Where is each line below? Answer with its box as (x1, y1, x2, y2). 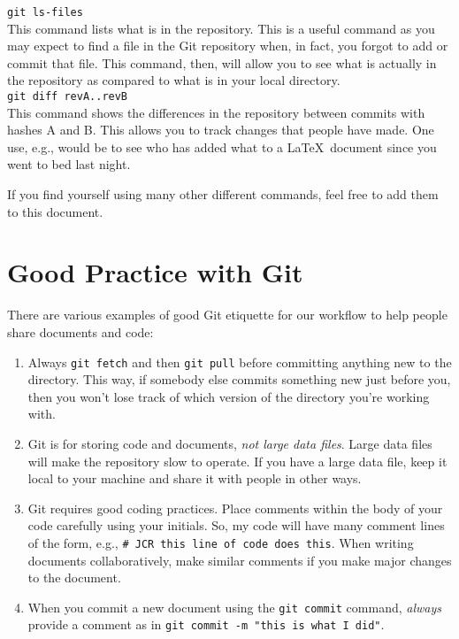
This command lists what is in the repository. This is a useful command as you (7, 19, 435, 37)
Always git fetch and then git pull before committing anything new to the (27, 352, 452, 371)
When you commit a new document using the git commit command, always (27, 597, 441, 616)
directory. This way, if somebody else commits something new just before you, (27, 370, 451, 389)
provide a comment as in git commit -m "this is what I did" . (27, 615, 385, 634)
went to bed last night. (7, 155, 131, 173)
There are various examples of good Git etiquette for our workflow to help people (7, 305, 448, 324)
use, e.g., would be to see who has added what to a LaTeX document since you (7, 137, 437, 156)
